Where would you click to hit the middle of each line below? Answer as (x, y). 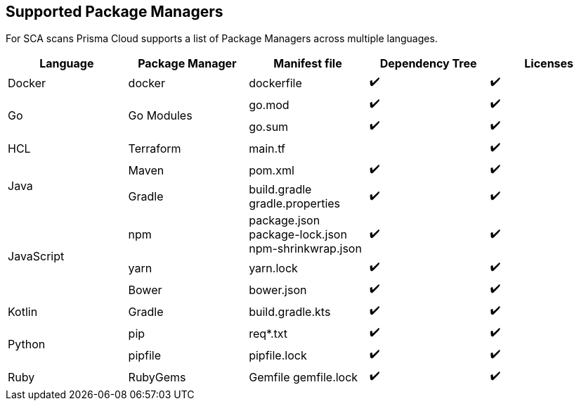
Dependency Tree (428, 64)
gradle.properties (295, 204)
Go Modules (160, 116)
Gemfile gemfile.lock (304, 377)
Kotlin (23, 311)
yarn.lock (273, 268)
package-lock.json (298, 235)
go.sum (269, 126)
